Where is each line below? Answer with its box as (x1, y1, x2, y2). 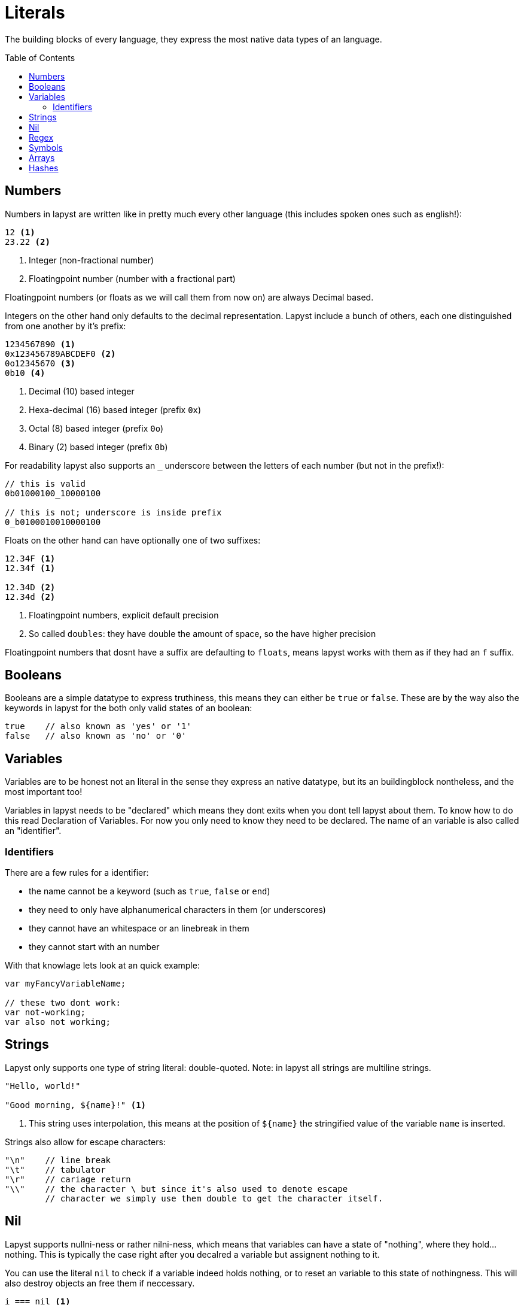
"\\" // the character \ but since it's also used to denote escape (5, 1183, 348, 1194)
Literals (5, 2, 65, 23)
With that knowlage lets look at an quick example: (5, 960, 200, 971)
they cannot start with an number (29, 942, 160, 952)
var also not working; (5, 1017, 111, 1027)
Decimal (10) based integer (29, 386, 135, 396)
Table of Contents (5, 52, 75, 63)
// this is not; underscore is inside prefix (5, 507, 222, 517)
